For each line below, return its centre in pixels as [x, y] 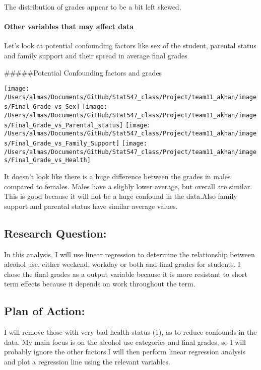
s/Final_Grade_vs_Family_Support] [62, 144]
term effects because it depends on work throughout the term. [100, 284]
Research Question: [55, 233]
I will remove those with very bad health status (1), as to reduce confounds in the [130, 332]
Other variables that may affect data [69, 26]
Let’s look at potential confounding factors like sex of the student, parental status [130, 46]
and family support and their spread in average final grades [96, 55]
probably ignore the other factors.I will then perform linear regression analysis [125, 352]
